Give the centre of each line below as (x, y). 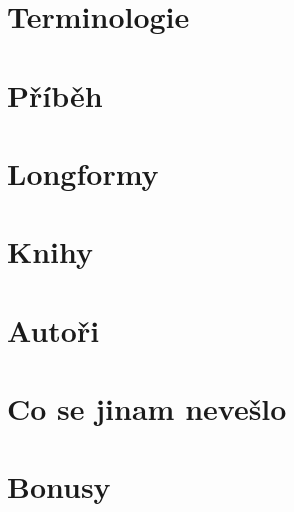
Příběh (55, 94)
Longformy (83, 172)
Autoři (53, 329)
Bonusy (59, 486)
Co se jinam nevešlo (147, 408)
